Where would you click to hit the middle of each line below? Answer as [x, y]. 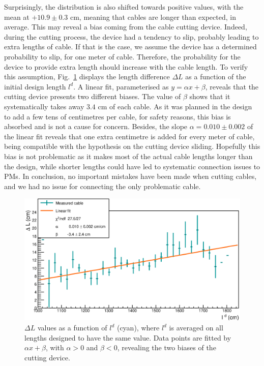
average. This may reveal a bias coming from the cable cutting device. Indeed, [126, 27]
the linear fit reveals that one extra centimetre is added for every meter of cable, [129, 136]
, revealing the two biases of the [167, 347]
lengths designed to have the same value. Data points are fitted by [128, 337]
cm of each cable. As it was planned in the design [175, 106]
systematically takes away [44, 106]
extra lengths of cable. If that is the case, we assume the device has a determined [130, 47]
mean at [17, 17]
